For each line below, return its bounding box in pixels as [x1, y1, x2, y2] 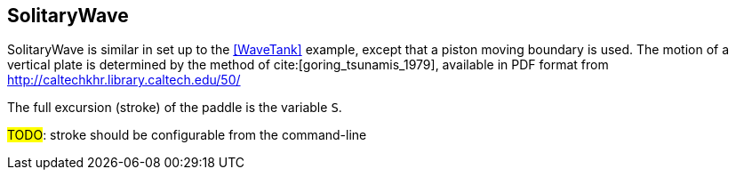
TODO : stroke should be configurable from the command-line [7, 127, 367, 143]
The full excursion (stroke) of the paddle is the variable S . [7, 100, 342, 116]
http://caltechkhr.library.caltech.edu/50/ [7, 72, 241, 88]
